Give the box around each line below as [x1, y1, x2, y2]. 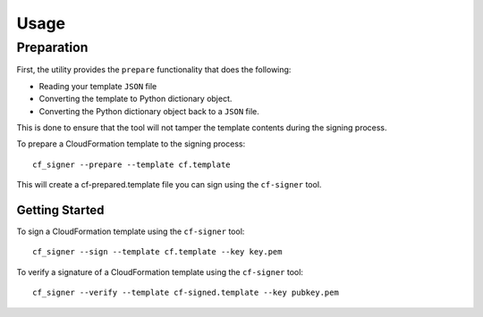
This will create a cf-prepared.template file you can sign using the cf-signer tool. [16, 179, 322, 190]
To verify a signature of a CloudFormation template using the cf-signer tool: [16, 266, 304, 277]
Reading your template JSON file [38, 80, 157, 91]
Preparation [16, 39, 89, 55]
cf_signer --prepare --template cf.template [32, 159, 232, 170]
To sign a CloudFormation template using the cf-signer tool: [16, 226, 245, 237]
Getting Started [16, 202, 105, 218]
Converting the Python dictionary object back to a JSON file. [38, 105, 259, 116]
